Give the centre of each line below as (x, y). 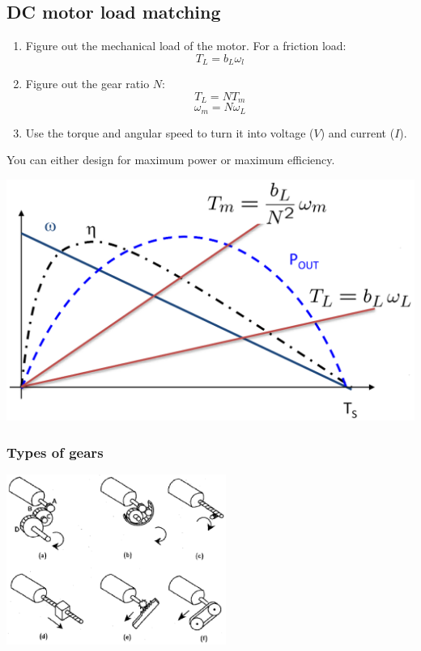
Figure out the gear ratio (87, 84)
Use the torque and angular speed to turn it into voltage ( (170, 132)
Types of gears (55, 452)
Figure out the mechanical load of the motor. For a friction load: (186, 46)
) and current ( (357, 132)
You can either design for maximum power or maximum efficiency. (171, 160)
